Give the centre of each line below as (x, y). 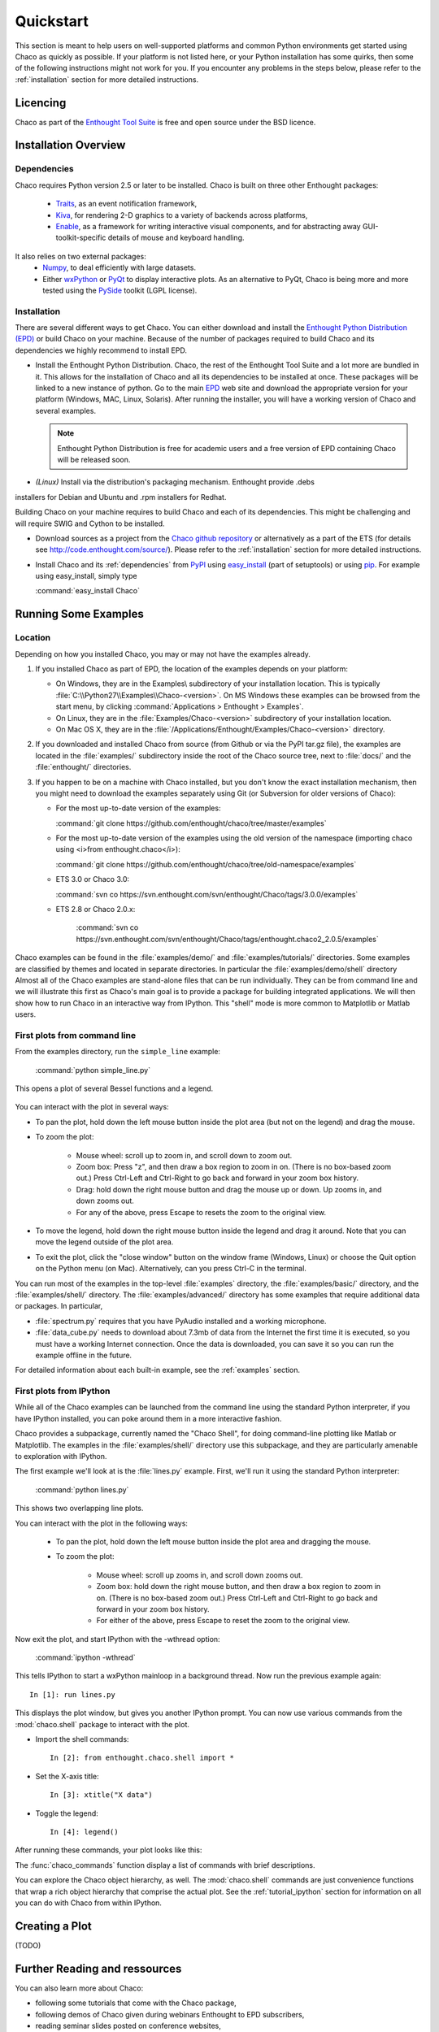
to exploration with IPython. (61, 1456)
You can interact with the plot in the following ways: (102, 1523)
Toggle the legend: (67, 1813)
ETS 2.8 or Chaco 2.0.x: (96, 910)
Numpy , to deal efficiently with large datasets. (120, 267)
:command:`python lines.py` (82, 1489)
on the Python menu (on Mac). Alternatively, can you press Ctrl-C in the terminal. (171, 1269)
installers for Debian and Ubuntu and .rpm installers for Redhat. (121, 497)
